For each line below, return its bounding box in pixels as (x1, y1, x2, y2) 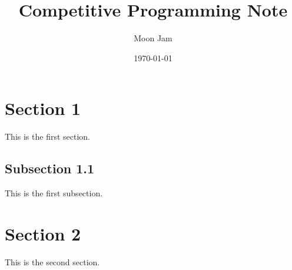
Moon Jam (134, 32, 172, 44)
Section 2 (5, 221, 81, 245)
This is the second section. (5, 255, 100, 268)
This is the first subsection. (5, 187, 103, 199)
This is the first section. (5, 130, 90, 143)
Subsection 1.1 (5, 159, 95, 177)
